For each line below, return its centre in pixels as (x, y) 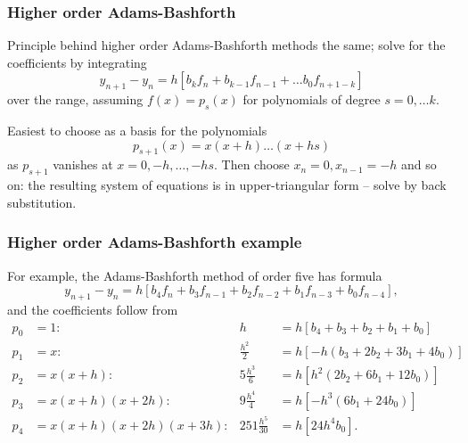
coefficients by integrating (77, 62)
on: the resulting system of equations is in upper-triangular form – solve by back (227, 185)
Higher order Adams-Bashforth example (155, 242)
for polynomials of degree (312, 99)
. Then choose (251, 164)
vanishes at (83, 164)
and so (419, 164)
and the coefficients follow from (93, 309)
